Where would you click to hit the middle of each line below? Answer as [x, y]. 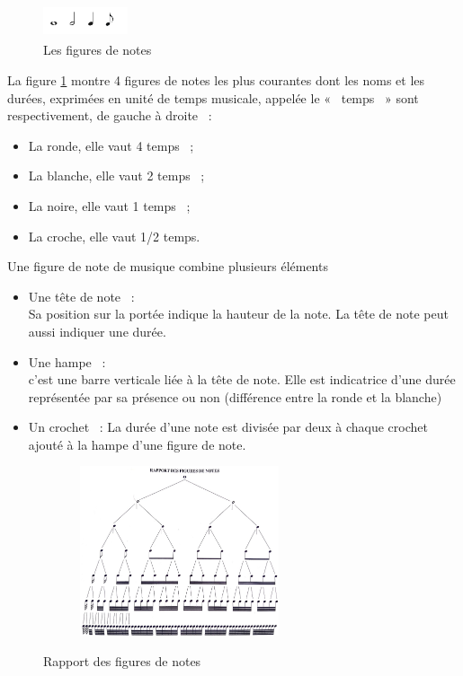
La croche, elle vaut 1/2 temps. [114, 236]
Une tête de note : [81, 296]
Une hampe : [67, 361]
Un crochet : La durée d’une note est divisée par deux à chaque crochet [228, 427]
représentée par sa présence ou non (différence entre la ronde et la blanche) [235, 396]
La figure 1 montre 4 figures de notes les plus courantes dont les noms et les [216, 79]
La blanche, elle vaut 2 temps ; [116, 176]
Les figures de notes [98, 50]
